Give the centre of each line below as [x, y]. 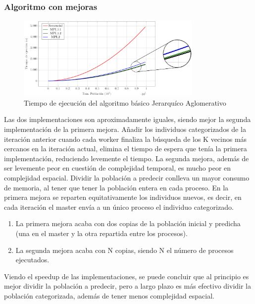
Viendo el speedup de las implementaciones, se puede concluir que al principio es [127, 276]
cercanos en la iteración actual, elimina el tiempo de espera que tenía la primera [126, 149]
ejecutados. [32, 260]
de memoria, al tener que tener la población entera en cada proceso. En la [116, 187]
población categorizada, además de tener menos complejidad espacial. [109, 295]
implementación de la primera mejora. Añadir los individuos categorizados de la [125, 129]
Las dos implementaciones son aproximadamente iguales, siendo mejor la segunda [127, 119]
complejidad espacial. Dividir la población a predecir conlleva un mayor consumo [127, 178]
